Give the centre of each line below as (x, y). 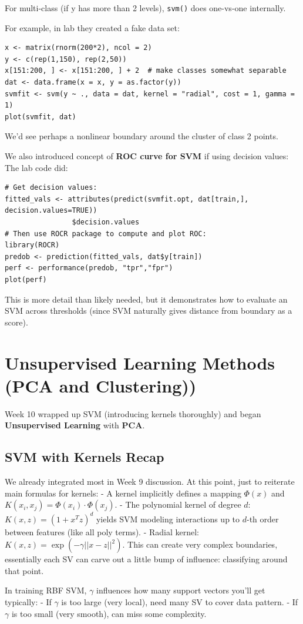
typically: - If (28, 602)
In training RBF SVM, (46, 590)
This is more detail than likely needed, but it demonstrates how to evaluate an (146, 299)
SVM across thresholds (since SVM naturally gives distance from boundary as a (149, 311)
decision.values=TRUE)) (51, 211)
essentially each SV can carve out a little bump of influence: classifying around (146, 559)
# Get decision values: (51, 188)
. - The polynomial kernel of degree (178, 504)
